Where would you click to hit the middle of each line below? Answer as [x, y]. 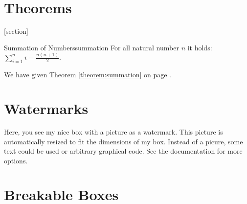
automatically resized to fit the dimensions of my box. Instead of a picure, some [123, 141]
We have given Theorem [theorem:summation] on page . [88, 75]
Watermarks [46, 108]
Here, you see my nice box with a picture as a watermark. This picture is [113, 132]
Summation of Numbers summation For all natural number [91, 47]
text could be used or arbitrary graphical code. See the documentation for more [123, 151]
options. [16, 160]
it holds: [200, 47]
